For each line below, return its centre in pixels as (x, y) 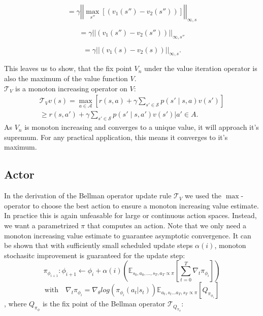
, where (15, 304)
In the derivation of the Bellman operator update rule (88, 196)
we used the (203, 196)
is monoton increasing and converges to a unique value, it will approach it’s (142, 127)
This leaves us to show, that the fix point (68, 68)
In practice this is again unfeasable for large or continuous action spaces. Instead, (130, 215)
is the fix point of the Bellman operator (104, 304)
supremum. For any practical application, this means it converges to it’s (116, 137)
